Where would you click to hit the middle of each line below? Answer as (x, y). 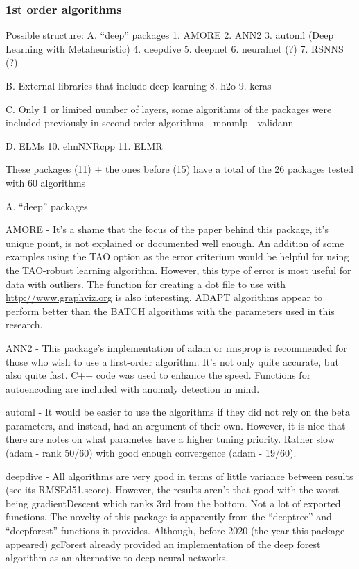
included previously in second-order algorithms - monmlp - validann (150, 122)
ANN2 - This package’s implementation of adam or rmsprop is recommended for (176, 347)
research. (24, 324)
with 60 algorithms (46, 182)
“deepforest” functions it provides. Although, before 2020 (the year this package (175, 530)
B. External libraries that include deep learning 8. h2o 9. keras (139, 85)
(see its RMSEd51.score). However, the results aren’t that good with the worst (173, 490)
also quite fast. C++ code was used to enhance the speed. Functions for (158, 375)
